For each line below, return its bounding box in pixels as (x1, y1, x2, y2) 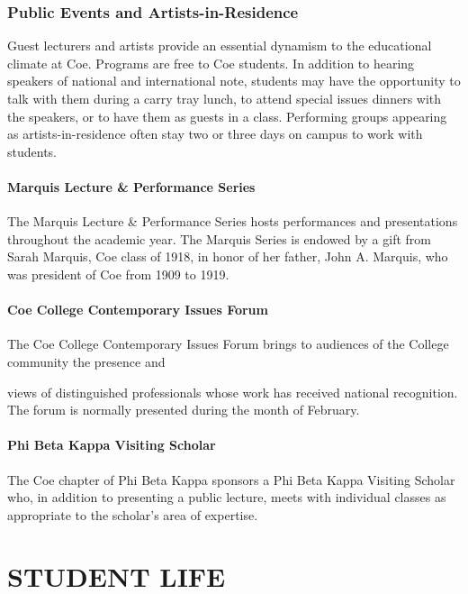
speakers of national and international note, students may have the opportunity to (7, 71, 461, 90)
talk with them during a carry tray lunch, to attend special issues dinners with (7, 89, 442, 107)
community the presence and (7, 352, 166, 370)
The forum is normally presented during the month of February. (7, 400, 360, 419)
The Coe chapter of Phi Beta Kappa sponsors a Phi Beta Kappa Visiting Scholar (7, 470, 455, 489)
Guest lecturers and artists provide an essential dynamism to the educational (7, 36, 432, 55)
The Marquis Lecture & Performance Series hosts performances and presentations (7, 212, 458, 231)
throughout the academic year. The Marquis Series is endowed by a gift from (7, 229, 431, 248)
